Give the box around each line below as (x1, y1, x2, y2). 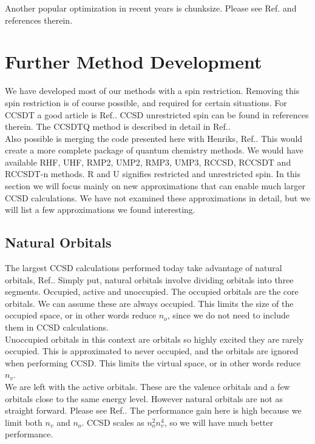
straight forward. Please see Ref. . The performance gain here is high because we (5, 404, 302, 417)
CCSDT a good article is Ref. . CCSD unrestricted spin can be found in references (5, 108, 309, 121)
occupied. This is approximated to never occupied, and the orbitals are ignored (5, 345, 299, 357)
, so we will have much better (164, 415, 273, 428)
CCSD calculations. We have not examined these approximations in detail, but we (5, 191, 310, 204)
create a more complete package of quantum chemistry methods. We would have (5, 144, 303, 156)
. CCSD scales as (81, 415, 144, 428)
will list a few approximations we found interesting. (5, 203, 195, 216)
